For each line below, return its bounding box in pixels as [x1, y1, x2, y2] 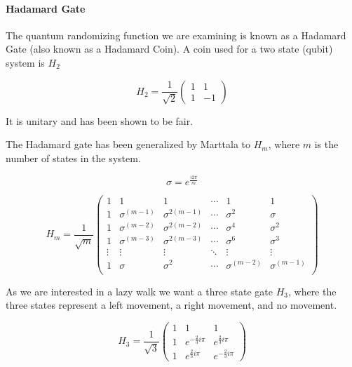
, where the [287, 283, 337, 298]
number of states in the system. [6, 150, 141, 165]
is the [314, 137, 339, 152]
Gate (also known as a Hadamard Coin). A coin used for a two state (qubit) [6, 41, 333, 56]
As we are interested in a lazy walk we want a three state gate [6, 283, 273, 298]
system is [6, 55, 45, 69]
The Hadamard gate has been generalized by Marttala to [6, 137, 251, 152]
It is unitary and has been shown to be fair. [6, 113, 194, 128]
